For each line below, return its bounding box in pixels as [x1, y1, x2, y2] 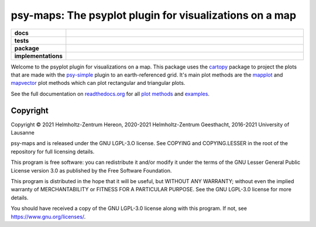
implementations [14, 51, 63, 60]
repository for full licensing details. [11, 148, 95, 155]
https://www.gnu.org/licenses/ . [11, 213, 86, 220]
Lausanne [11, 129, 35, 136]
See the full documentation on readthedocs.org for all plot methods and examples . [11, 90, 210, 97]
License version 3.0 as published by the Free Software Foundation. [11, 167, 172, 174]
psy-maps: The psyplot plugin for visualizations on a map [11, 9, 297, 22]
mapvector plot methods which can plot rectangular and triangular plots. [11, 80, 186, 87]
